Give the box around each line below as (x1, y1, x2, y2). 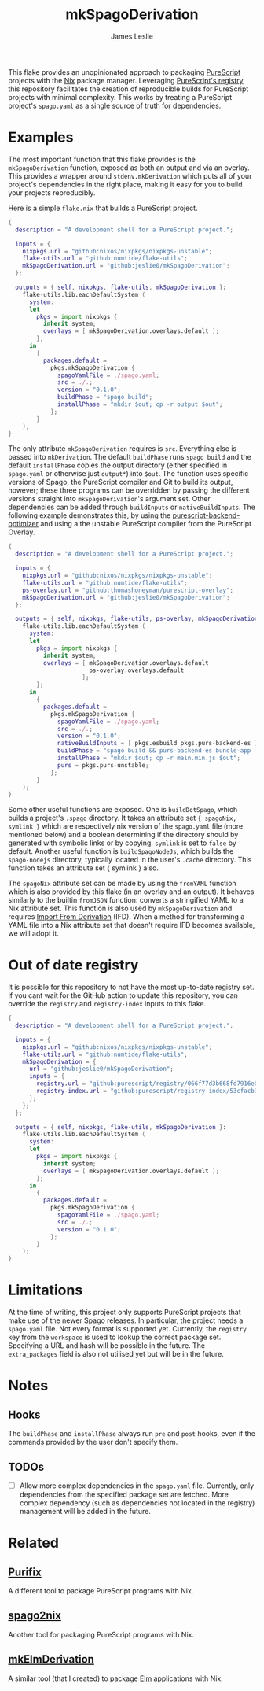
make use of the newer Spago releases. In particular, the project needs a (8, 1316, 244, 1325)
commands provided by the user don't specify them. (8, 1438, 178, 1447)
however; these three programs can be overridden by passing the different (8, 486, 250, 495)
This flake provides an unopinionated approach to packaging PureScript (8, 67, 241, 76)
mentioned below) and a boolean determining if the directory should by (8, 830, 239, 840)
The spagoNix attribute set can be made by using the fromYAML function (8, 879, 237, 888)
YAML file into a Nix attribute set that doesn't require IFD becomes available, (8, 921, 255, 930)
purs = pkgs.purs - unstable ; (57, 761, 149, 769)
